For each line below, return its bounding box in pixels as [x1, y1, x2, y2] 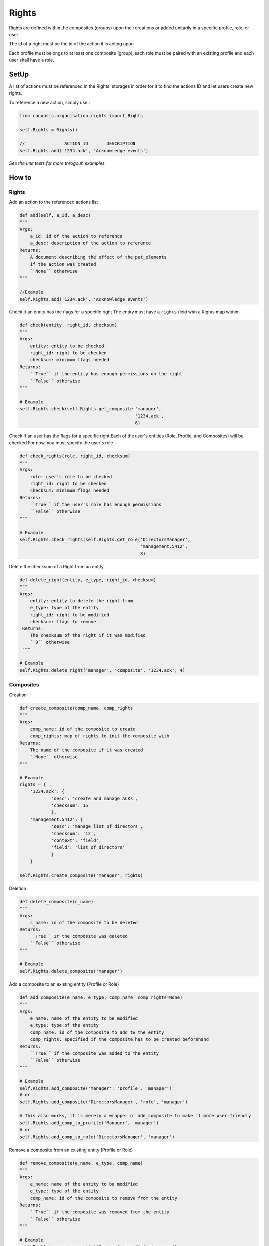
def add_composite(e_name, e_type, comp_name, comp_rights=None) [19, 994, 183, 1000]
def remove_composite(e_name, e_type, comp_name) [19, 1160, 143, 1166]
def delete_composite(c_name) [19, 899, 94, 904]
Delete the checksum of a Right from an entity [9, 563, 104, 569]
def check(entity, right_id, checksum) [19, 322, 117, 328]
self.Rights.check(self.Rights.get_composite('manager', [19, 406, 162, 412]
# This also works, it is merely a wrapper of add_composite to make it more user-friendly [19, 1113, 251, 1119]
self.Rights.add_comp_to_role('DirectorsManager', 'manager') [19, 1134, 175, 1140]
